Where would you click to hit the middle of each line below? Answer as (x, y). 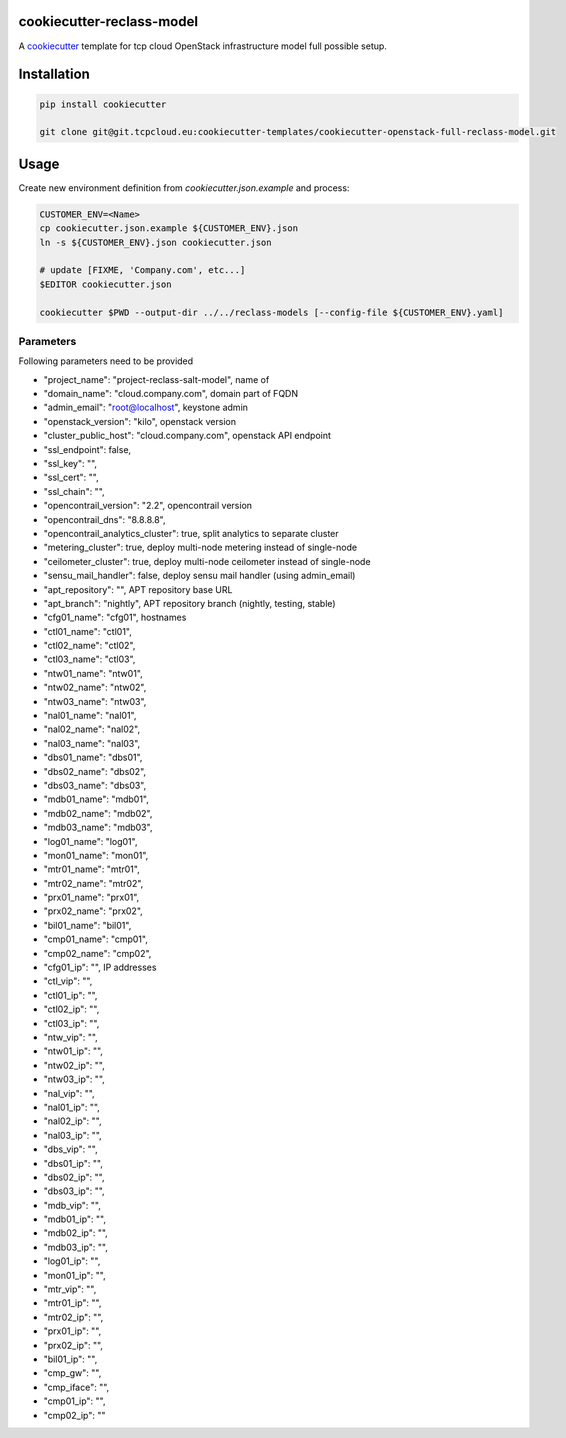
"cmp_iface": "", (76, 1387)
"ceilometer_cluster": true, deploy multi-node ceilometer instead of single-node (207, 561)
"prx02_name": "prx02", (93, 911)
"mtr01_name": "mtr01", (91, 869)
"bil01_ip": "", (70, 1359)
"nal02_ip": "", (72, 1121)
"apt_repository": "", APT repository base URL (138, 589)
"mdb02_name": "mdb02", (98, 813)
